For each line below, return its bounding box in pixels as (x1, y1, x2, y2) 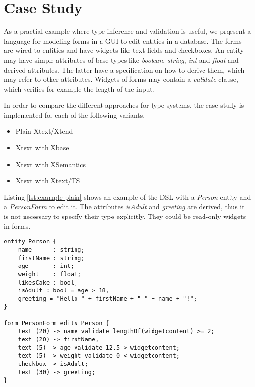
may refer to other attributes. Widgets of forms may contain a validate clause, (4, 74, 238, 84)
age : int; (18, 263, 75, 270)
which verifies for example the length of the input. (4, 83, 154, 94)
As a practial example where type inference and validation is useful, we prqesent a (4, 26, 251, 36)
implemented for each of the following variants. (4, 109, 145, 120)
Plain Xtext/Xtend (15, 126, 73, 136)
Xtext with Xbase (15, 143, 69, 153)
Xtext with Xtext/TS (15, 175, 80, 186)
